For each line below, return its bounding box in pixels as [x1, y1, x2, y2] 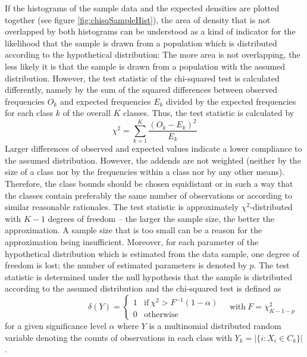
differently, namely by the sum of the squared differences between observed [5, 83, 278, 96]
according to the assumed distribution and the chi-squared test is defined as [5, 282, 281, 295]
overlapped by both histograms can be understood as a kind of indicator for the [5, 25, 296, 37]
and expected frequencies [59, 95, 151, 107]
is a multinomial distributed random [149, 319, 281, 331]
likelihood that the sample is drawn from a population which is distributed [5, 36, 277, 49]
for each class [5, 107, 54, 119]
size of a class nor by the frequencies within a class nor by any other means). [5, 165, 285, 178]
